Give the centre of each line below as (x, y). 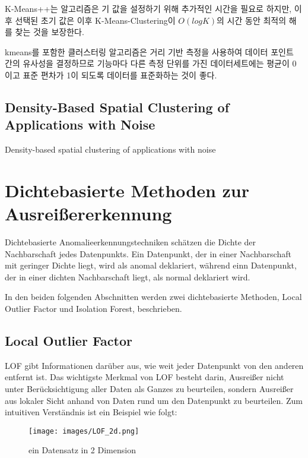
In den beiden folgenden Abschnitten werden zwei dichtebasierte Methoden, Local (153, 297)
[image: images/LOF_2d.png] (84, 431)
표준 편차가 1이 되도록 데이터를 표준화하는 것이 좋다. (120, 75)
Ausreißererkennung (88, 214)
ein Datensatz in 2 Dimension (82, 450)
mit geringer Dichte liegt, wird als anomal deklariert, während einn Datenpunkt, (151, 265)
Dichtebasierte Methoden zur (127, 190)
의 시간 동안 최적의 (252, 20)
